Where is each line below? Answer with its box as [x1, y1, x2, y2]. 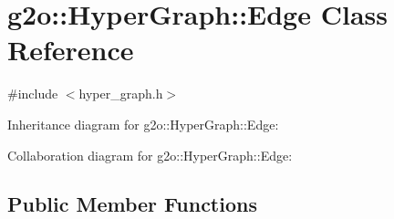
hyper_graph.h [78, 84, 163, 103]
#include [7, 84, 58, 103]
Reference [7, 31, 134, 68]
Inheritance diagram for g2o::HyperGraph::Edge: [7, 114, 279, 133]
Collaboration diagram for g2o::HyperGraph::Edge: [7, 145, 293, 164]
